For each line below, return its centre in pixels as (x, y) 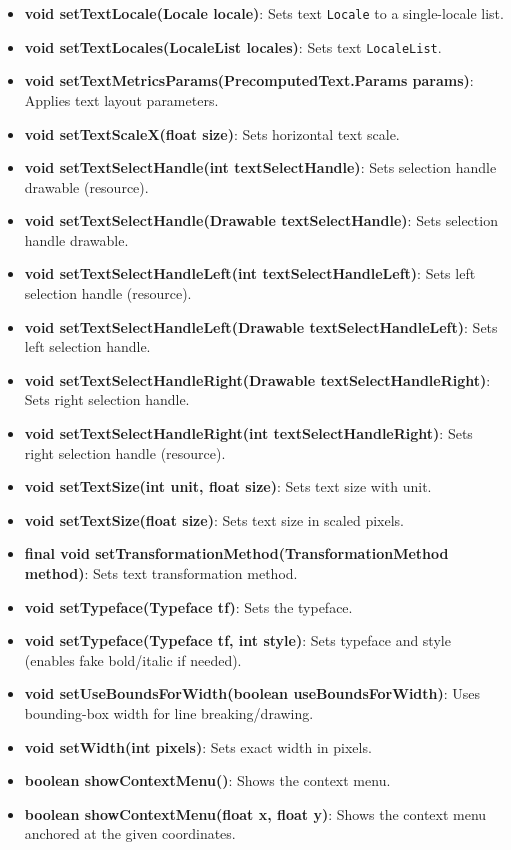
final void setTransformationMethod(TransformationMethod (236, 553)
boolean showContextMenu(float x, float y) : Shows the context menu (255, 813)
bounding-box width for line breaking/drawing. (169, 712)
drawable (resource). (86, 186)
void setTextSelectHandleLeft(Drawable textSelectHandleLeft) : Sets (261, 326)
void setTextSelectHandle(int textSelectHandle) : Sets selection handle (260, 167)
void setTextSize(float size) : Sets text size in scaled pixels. (214, 519)
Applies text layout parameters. (121, 99)
